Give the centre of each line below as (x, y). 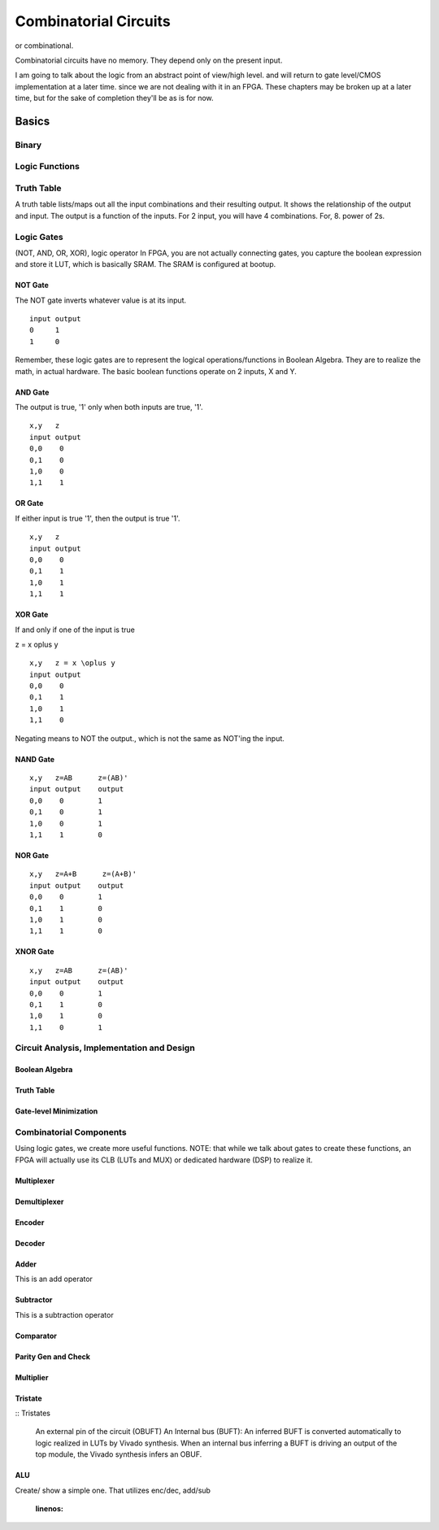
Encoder (30, 1222)
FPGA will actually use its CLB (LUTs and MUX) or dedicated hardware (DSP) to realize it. (164, 1160)
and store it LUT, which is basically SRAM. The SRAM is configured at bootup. (146, 264)
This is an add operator (54, 1279)
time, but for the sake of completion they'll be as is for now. (115, 98)
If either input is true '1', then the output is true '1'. (98, 518)
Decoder (30, 1243)
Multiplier (32, 1377)
